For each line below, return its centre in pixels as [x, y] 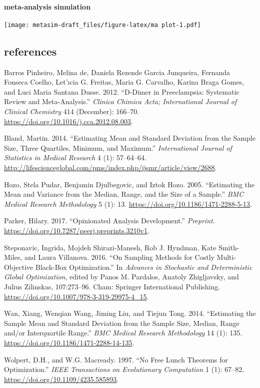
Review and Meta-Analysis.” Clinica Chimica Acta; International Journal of [120, 101]
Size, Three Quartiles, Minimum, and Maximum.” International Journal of [118, 147]
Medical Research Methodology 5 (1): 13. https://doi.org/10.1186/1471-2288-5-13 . [128, 204]
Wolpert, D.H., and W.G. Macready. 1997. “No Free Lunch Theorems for [116, 359]
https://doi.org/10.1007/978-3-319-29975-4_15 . [76, 296]
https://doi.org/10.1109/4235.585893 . [61, 379]
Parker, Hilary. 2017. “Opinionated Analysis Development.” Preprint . [109, 221]
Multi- [226, 257]
